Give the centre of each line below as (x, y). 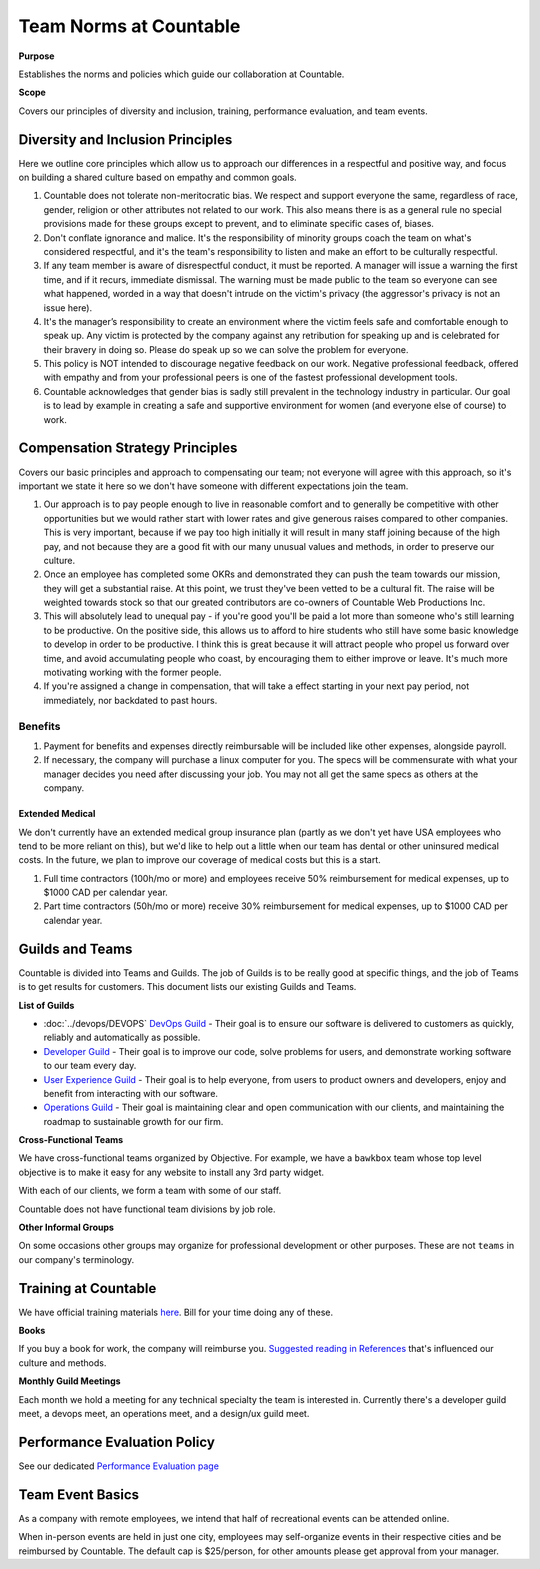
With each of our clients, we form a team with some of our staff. (150, 1191)
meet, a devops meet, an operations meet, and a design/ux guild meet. (164, 1414)
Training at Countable (87, 1288)
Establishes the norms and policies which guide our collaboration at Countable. (181, 74)
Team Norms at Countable (129, 26)
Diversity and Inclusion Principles (125, 139)
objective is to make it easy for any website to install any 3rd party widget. (171, 1172)
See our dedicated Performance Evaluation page (119, 1466)
